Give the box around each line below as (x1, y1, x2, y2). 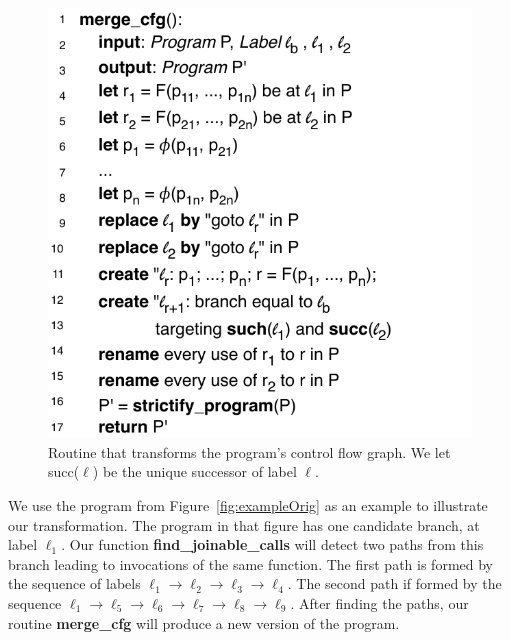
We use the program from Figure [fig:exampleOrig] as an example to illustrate (8, 494, 488, 515)
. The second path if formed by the (287, 573, 502, 594)
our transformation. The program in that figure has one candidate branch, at (8, 514, 480, 535)
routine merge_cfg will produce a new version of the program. (8, 612, 400, 633)
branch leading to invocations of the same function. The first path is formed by (8, 553, 494, 574)
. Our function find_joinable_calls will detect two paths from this (61, 534, 484, 555)
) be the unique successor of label (92, 461, 297, 482)
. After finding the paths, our (290, 592, 469, 613)
